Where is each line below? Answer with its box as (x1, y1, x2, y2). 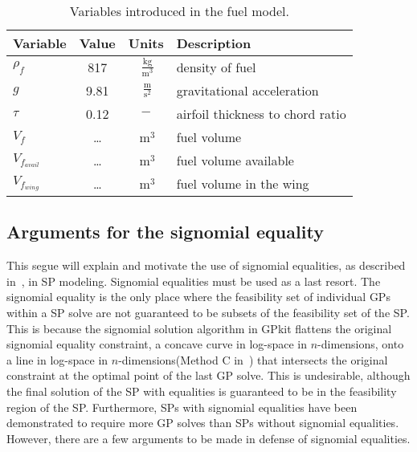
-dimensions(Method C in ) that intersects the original (118, 351, 388, 368)
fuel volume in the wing (176, 174, 309, 193)
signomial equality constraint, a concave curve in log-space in (6, 336, 308, 352)
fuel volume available (176, 151, 294, 169)
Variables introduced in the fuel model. (69, 2, 289, 20)
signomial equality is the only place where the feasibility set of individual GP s (6, 288, 390, 305)
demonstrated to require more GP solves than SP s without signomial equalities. (6, 414, 399, 431)
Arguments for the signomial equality (6, 219, 324, 244)
